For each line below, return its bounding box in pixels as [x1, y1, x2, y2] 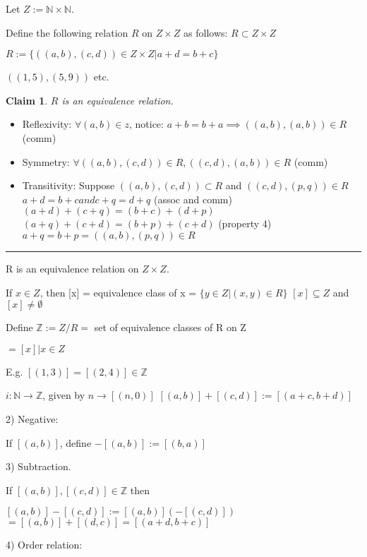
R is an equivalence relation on [6, 260, 139, 275]
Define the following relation [6, 25, 128, 40]
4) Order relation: [6, 537, 83, 552]
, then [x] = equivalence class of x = [40, 285, 197, 299]
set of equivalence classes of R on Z [94, 320, 246, 335]
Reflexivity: [22, 116, 72, 131]
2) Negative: [6, 411, 59, 426]
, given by [42, 388, 85, 402]
